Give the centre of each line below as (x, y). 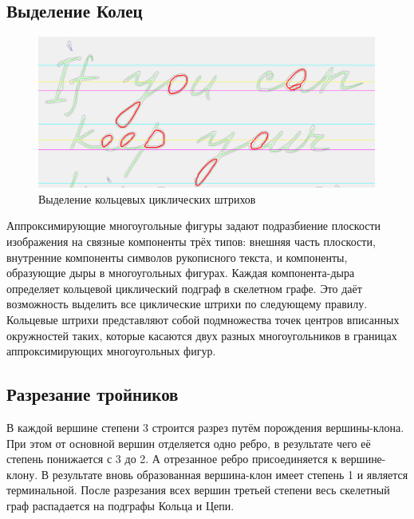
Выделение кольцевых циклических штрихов (147, 198)
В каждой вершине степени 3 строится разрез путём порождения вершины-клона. (205, 427)
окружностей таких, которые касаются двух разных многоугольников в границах (202, 335)
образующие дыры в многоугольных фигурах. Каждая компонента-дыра (181, 273)
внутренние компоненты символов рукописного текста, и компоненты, (177, 257)
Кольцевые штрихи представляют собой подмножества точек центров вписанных (203, 319)
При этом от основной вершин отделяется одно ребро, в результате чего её (189, 443)
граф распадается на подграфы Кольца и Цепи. (120, 505)
